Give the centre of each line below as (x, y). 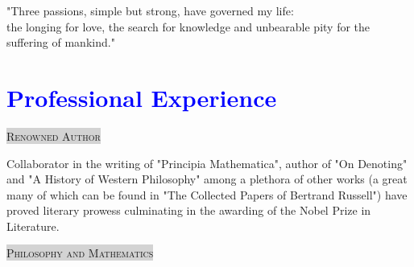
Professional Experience (142, 97)
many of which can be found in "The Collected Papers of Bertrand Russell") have (207, 194)
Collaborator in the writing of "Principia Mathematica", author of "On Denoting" (207, 163)
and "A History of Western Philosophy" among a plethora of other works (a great (207, 179)
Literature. (33, 226)
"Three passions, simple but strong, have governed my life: (150, 10)
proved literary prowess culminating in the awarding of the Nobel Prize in (189, 210)
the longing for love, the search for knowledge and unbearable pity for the (188, 26)
